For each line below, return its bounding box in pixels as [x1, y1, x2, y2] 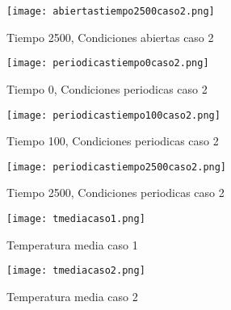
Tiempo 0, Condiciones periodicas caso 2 [6, 80, 208, 97]
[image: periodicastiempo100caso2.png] [6, 109, 220, 121]
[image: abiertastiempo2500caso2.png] [6, 6, 215, 17]
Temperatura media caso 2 [6, 287, 138, 304]
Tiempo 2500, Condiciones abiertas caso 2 [6, 28, 214, 45]
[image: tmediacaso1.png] [6, 213, 145, 224]
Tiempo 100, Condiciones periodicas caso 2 [6, 132, 219, 149]
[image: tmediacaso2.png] [6, 265, 145, 277]
